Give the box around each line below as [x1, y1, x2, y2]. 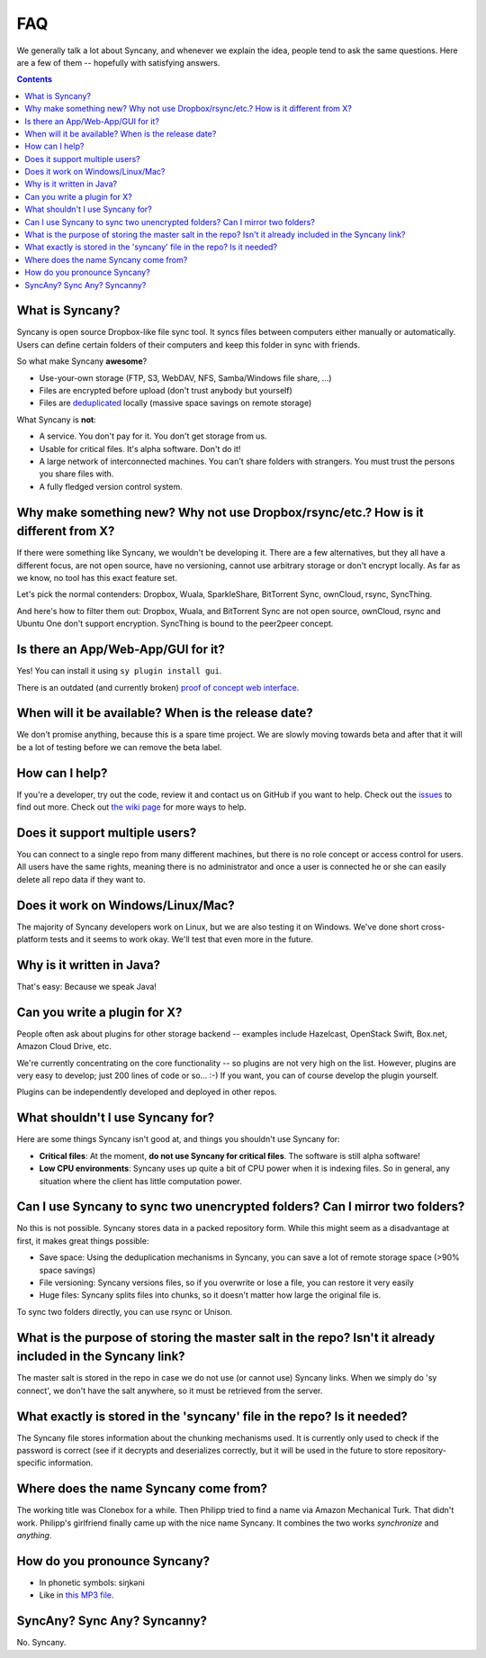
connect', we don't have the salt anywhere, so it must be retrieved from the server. [16, 1385, 323, 1396]
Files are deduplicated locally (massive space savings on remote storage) [39, 397, 312, 409]
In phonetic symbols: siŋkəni [39, 1577, 146, 1588]
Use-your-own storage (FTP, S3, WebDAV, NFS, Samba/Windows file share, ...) [39, 372, 332, 383]
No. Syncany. [16, 1637, 67, 1648]
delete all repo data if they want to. [16, 874, 146, 884]
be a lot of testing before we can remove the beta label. [16, 741, 222, 752]
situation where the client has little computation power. [39, 1175, 242, 1186]
